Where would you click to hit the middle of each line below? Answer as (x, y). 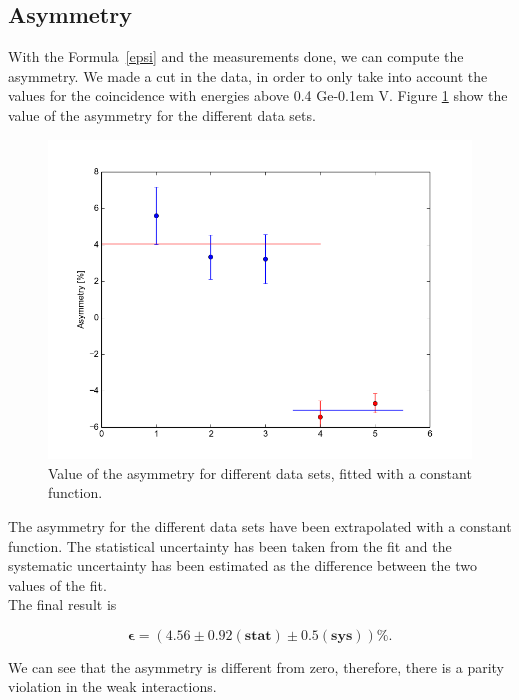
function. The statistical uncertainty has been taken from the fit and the (230, 545)
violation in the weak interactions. (112, 686)
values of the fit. (57, 584)
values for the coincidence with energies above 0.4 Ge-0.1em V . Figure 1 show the (258, 95)
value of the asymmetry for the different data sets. (162, 114)
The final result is (62, 604)
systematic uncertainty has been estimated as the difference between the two (242, 565)
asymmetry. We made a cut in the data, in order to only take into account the (248, 75)
